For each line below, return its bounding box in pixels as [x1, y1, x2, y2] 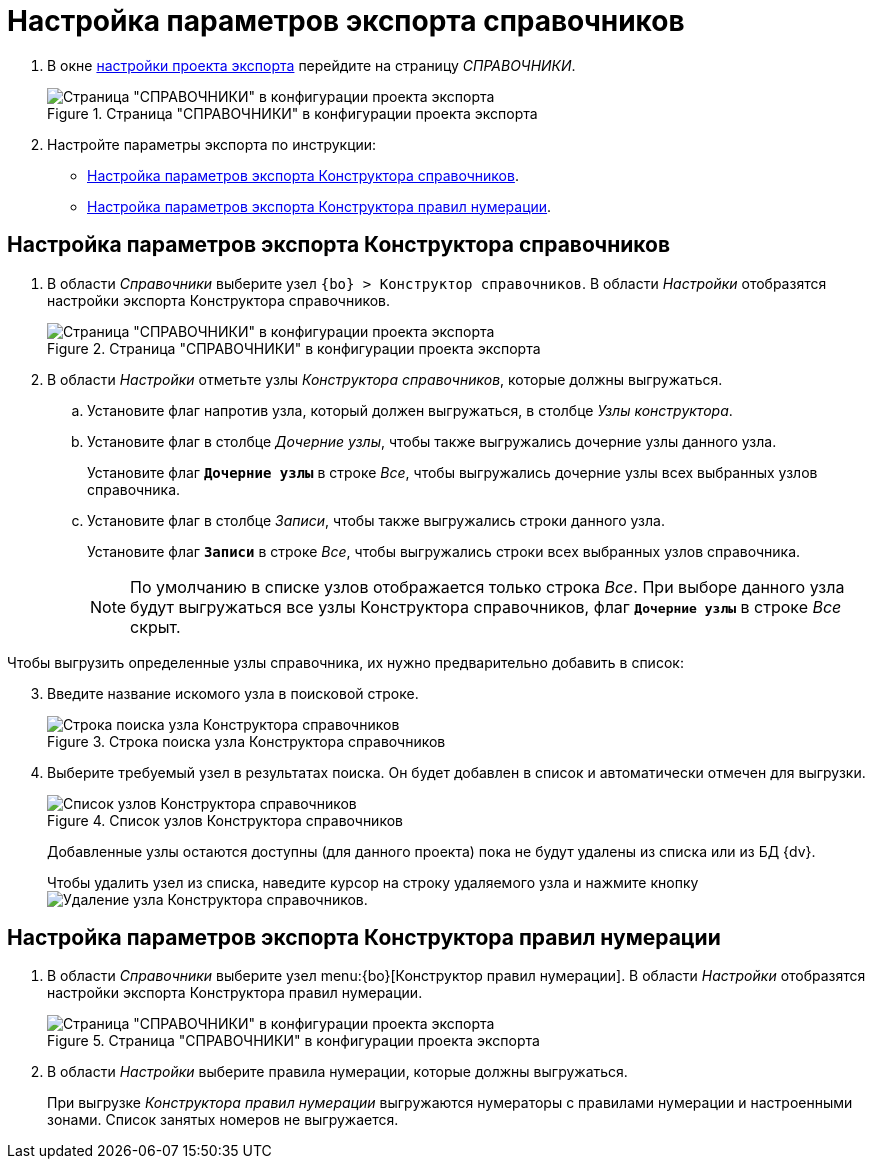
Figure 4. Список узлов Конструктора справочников [47, 811, 403, 829]
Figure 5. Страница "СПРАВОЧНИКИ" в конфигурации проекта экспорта [47, 1032, 540, 1050]
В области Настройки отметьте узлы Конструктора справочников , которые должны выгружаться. [47, 370, 723, 388]
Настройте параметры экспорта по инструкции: [47, 135, 377, 153]
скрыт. [130, 616, 181, 637]
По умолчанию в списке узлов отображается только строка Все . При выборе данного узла [130, 576, 845, 597]
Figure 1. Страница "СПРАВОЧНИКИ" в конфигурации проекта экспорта [47, 104, 538, 122]
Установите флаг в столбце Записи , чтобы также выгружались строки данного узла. [87, 511, 665, 529]
